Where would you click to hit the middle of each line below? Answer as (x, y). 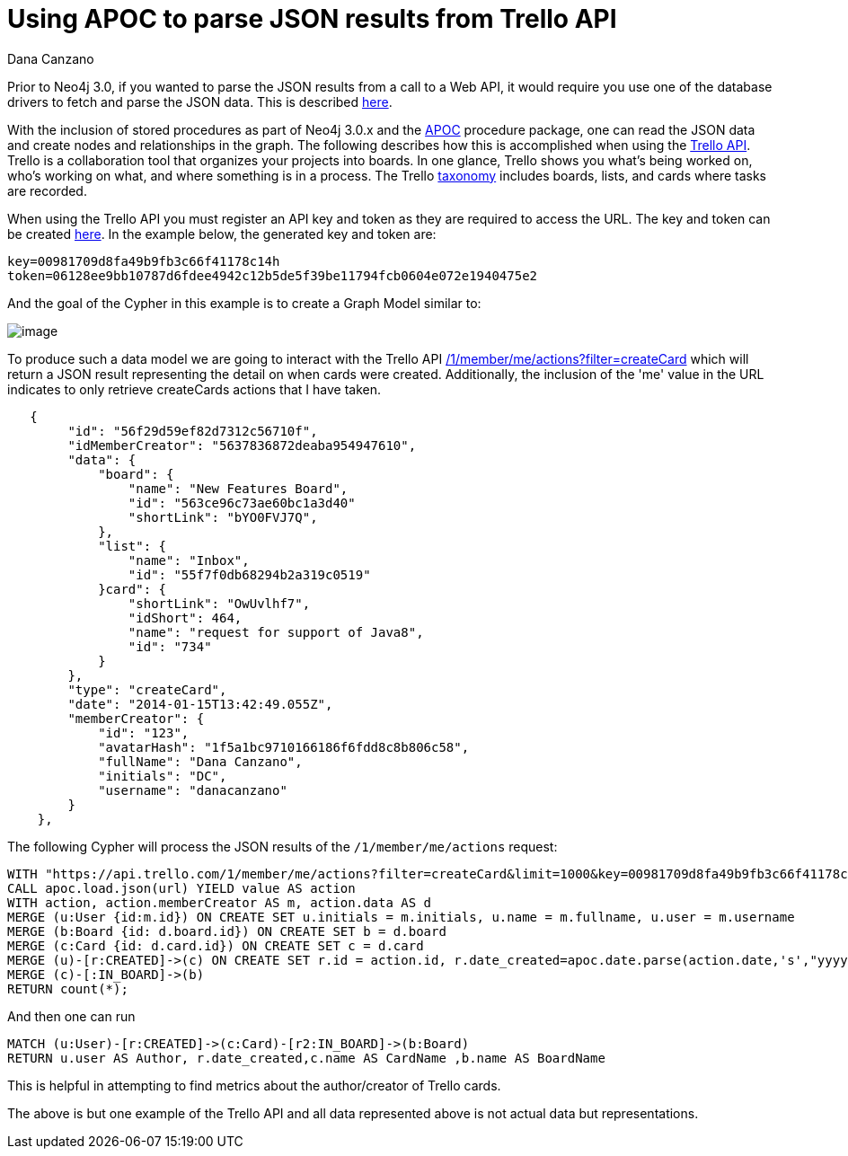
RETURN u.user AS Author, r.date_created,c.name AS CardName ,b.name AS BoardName (306, 1058)
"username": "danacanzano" (193, 790)
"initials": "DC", (163, 776)
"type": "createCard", (147, 689)
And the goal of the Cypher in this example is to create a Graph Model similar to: (244, 303)
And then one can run (71, 1016)
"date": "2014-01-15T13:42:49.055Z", (200, 704)
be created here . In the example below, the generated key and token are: (222, 234)
